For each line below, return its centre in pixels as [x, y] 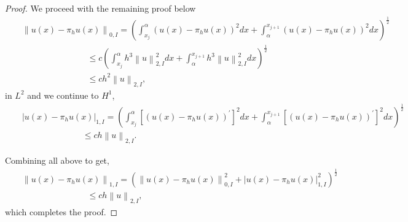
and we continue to [63, 95]
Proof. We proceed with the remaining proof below [100, 8]
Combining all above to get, [57, 160]
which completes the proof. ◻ [61, 212]
